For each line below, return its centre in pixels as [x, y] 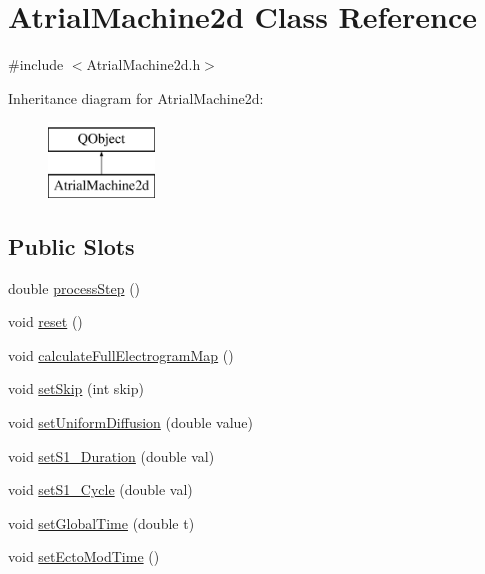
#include [36, 64]
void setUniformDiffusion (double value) [131, 422]
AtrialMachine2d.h [143, 64]
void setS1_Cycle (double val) [100, 489]
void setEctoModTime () [84, 556]
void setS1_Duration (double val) [111, 455]
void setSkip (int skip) [76, 388]
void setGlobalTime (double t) [101, 522]
